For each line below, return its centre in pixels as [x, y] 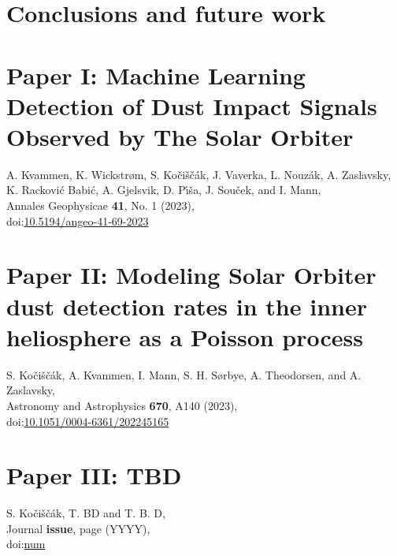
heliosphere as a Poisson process [185, 336]
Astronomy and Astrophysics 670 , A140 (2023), [122, 405]
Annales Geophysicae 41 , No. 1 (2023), [100, 205]
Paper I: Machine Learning [156, 75]
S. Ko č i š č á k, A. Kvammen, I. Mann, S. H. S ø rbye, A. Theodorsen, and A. [184, 374]
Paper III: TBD [94, 475]
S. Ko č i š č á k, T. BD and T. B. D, [86, 513]
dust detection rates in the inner [187, 306]
